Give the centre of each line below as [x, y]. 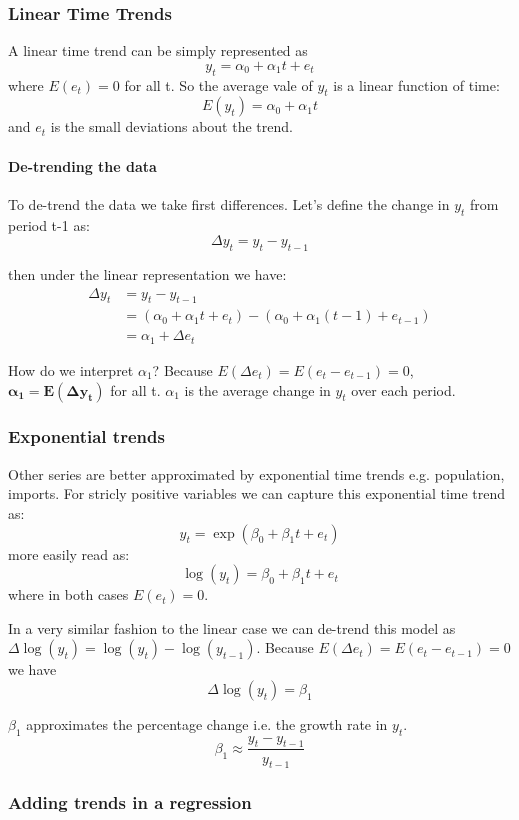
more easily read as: [69, 553]
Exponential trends [86, 436]
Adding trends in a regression [130, 802]
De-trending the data [82, 165]
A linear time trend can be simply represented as [158, 50]
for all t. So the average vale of [218, 84]
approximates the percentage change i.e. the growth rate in [207, 723]
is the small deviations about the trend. [171, 126]
